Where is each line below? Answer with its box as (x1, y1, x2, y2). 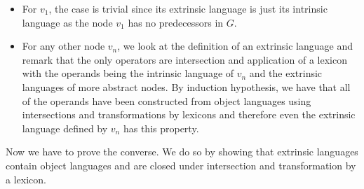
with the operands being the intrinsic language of (22, 66, 234, 80)
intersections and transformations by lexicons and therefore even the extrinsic (22, 107, 356, 122)
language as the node (22, 15, 113, 29)
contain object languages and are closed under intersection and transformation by (6, 157, 356, 172)
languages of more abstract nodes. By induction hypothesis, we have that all (22, 79, 351, 94)
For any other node (22, 38, 105, 53)
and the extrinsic (249, 66, 323, 80)
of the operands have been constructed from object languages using (22, 93, 311, 108)
